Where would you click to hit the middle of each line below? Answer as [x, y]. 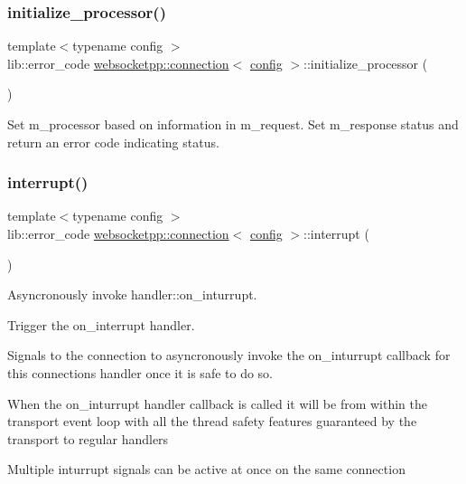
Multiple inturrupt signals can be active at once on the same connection [206, 469]
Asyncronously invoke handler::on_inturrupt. [132, 294]
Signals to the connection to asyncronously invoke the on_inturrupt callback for [229, 355]
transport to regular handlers [88, 438]
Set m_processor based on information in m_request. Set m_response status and [233, 124]
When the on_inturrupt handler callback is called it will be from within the [218, 403]
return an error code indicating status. [113, 142]
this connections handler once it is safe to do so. [140, 372]
